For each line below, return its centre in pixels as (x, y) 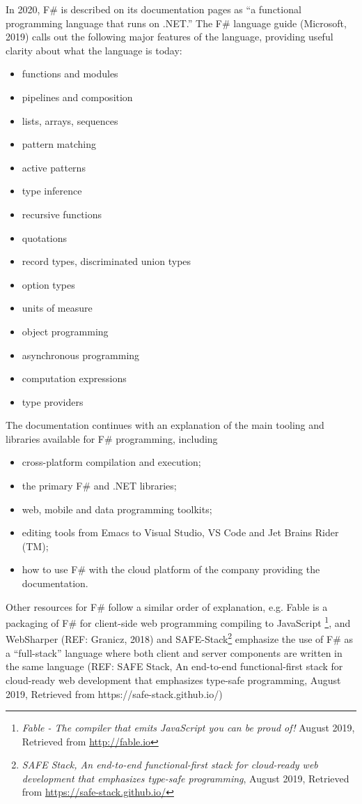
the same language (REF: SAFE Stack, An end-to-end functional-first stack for (174, 666)
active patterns (54, 167)
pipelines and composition (77, 97)
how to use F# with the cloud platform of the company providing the (171, 569)
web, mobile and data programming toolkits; (117, 509)
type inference (52, 191)
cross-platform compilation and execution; (111, 462)
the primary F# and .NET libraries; (99, 486)
